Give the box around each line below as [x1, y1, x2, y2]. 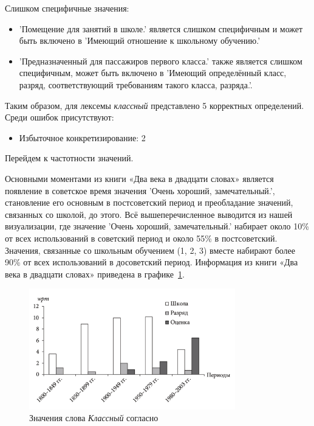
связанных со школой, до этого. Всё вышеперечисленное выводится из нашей [5, 208, 293, 220]
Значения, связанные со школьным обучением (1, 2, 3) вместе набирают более [5, 243, 296, 256]
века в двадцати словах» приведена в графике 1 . [5, 267, 185, 280]
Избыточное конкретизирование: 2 [19, 131, 146, 144]
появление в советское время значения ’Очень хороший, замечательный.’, [5, 184, 275, 197]
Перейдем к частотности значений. [5, 152, 134, 164]
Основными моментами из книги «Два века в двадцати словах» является [5, 172, 274, 184]
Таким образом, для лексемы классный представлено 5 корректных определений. [5, 99, 304, 111]
